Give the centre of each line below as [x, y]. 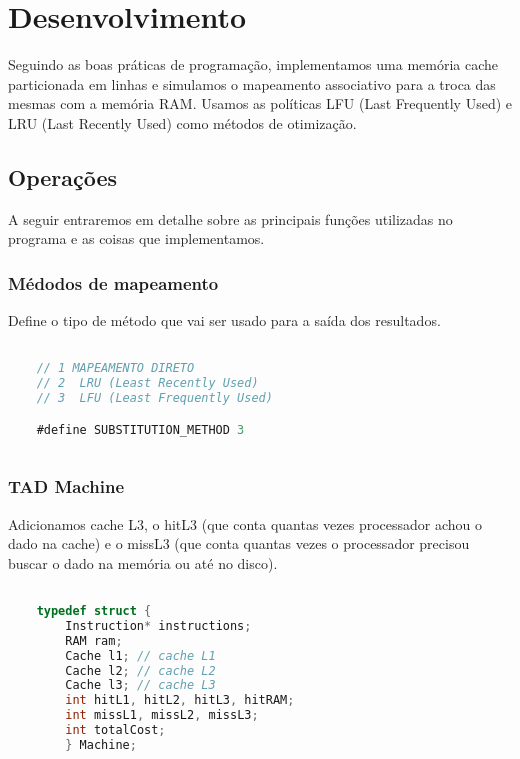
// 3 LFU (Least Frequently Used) [154, 398]
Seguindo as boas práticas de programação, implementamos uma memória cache [253, 64]
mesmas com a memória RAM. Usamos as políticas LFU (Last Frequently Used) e [260, 103]
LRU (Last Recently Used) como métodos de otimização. [182, 122]
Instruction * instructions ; [158, 625]
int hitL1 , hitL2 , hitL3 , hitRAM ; [180, 700]
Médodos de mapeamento [113, 282]
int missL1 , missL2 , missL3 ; [162, 715]
